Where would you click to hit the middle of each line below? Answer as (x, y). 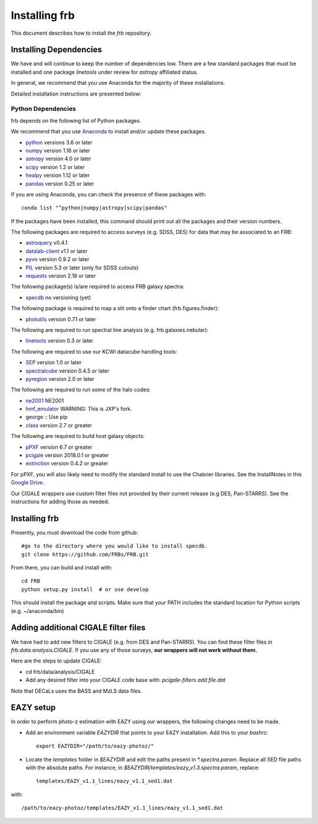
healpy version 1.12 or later (58, 175)
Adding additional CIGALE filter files (78, 628)
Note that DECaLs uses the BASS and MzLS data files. (77, 691)
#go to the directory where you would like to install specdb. (115, 546)
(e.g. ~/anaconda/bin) (37, 611)
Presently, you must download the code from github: (74, 532)
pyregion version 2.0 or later (60, 379)
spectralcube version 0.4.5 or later (67, 371)
